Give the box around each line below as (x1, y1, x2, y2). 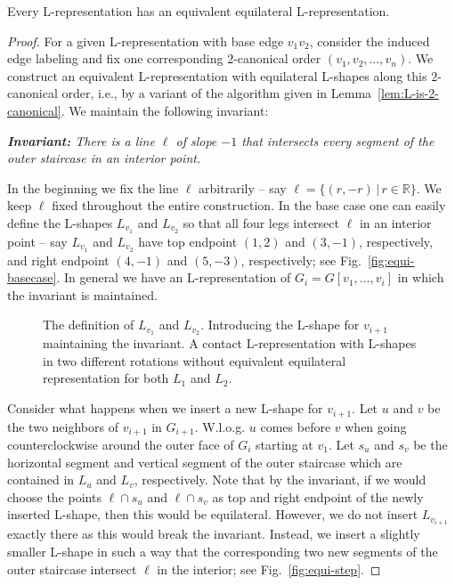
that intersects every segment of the (241, 131, 435, 150)
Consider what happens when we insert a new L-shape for (7, 399, 323, 418)
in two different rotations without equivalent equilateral (43, 351, 346, 370)
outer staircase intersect (7, 559, 137, 578)
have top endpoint (138, 232, 238, 250)
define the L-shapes (7, 213, 113, 232)
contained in (7, 470, 75, 489)
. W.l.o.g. (194, 417, 246, 435)
